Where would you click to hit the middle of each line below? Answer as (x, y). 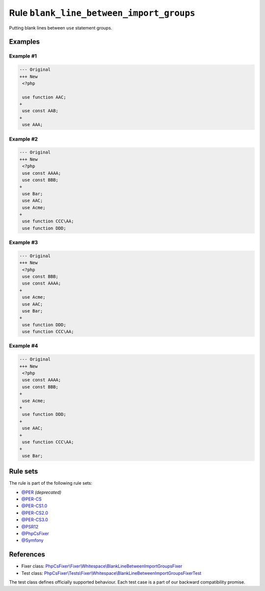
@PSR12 (30, 527)
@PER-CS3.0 (35, 520)
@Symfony (32, 540)
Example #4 (24, 346)
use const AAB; (40, 111)
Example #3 (24, 243)
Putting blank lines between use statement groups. (61, 28)
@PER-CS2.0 (35, 513)
